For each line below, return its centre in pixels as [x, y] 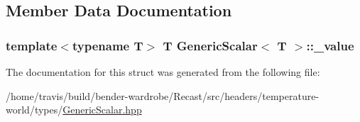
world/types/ [34, 110]
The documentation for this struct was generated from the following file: [163, 72]
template [32, 45]
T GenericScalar [210, 45]
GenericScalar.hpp [102, 110]
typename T [108, 45]
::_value [330, 45]
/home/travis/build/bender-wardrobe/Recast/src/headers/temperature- [163, 95]
